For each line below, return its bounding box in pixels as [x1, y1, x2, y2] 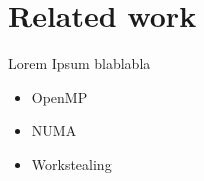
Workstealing [31, 153, 112, 174]
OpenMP [31, 86, 88, 107]
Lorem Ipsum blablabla [8, 53, 151, 74]
